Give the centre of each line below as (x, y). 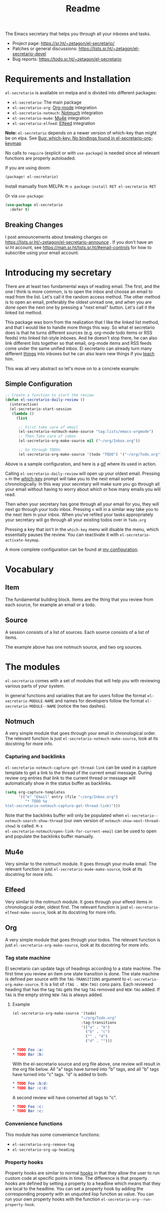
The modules (33, 667)
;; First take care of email (48, 427)
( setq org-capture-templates (35, 792)
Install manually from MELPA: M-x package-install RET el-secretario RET (81, 186)
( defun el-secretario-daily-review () (45, 400)
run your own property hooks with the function (53, 1199)
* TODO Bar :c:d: (30, 1088)
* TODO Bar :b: (28, 1054)
